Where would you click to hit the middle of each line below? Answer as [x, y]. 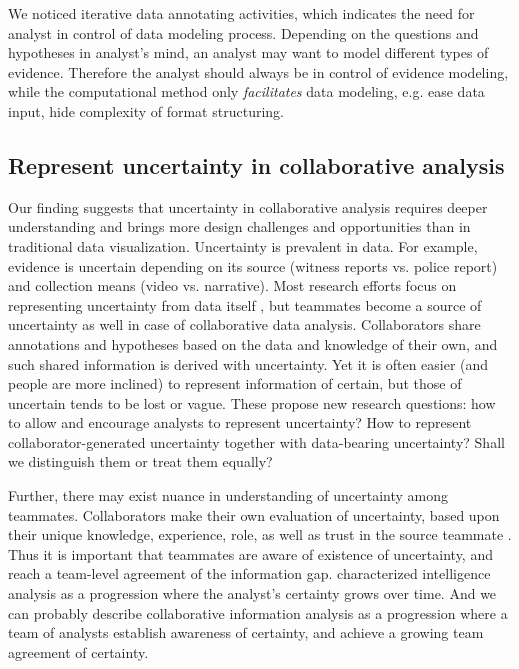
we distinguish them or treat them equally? [140, 461]
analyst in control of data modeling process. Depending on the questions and [243, 32]
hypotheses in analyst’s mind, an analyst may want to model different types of [248, 52]
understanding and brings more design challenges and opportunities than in [239, 226]
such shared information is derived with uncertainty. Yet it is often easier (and [248, 363]
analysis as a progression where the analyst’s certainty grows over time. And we [252, 593]
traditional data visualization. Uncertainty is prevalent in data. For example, [243, 245]
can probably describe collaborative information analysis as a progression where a [258, 612]
